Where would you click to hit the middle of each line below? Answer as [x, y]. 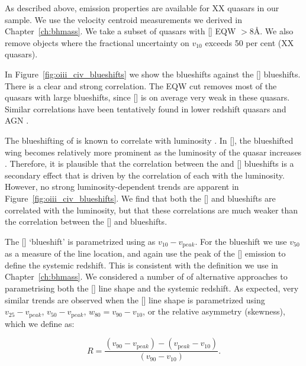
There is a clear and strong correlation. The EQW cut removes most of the [141, 85]
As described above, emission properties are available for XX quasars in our [142, 8]
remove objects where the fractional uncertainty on [97, 42]
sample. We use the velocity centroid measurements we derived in [123, 19]
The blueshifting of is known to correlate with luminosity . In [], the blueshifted [149, 140]
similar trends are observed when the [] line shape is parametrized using [135, 299]
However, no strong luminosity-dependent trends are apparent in [122, 187]
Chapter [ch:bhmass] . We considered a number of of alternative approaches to [146, 276]
